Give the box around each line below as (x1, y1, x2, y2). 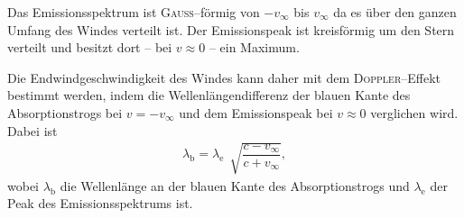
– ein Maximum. (209, 38, 300, 57)
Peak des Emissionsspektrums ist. (7, 194, 193, 213)
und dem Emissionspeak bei (179, 103, 333, 122)
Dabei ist (7, 121, 58, 140)
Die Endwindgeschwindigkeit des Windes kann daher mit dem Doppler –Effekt (7, 68, 441, 86)
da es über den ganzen (333, 3, 457, 21)
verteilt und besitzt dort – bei (7, 38, 172, 57)
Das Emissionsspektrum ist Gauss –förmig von (7, 3, 260, 21)
